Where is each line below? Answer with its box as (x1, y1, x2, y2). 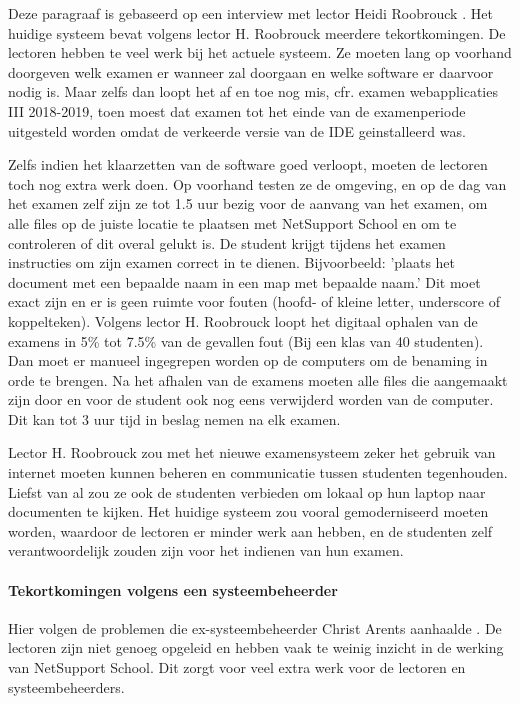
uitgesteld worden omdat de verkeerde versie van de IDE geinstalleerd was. (8, 120, 466, 141)
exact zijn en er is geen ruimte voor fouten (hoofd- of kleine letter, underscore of (8, 291, 500, 312)
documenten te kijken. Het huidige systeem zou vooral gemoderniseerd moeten (8, 501, 489, 522)
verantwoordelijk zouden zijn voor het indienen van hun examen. (8, 540, 404, 561)
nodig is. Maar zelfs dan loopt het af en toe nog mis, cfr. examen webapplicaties (8, 81, 498, 102)
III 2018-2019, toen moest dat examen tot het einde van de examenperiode (8, 100, 466, 121)
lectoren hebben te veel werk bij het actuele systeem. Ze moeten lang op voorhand (8, 42, 512, 63)
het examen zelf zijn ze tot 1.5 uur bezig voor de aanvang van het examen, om (8, 193, 488, 214)
